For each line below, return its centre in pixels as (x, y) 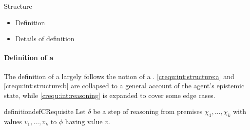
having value (84, 122)
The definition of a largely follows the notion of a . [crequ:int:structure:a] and (119, 76)
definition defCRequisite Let (45, 111)
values (13, 122)
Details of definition (45, 39)
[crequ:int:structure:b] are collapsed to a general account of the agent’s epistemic (124, 86)
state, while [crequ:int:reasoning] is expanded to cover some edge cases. (110, 95)
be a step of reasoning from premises (148, 111)
